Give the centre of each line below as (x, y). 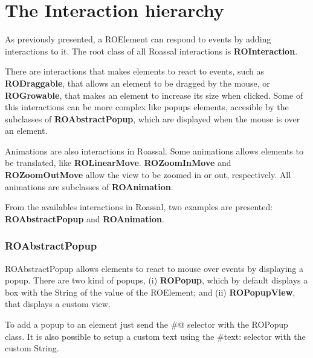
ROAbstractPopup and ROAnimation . (85, 218)
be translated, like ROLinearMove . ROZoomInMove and (118, 163)
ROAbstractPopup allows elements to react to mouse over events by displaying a (154, 268)
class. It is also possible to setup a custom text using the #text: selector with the (155, 336)
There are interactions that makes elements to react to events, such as (135, 71)
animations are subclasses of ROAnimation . (89, 186)
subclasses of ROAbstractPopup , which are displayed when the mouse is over (153, 118)
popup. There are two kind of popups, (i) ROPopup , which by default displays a (156, 280)
